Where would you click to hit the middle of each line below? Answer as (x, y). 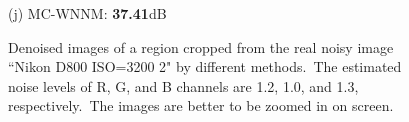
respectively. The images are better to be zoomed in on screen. (201, 105)
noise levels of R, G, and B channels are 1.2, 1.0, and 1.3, (183, 85)
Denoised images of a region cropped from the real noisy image (201, 46)
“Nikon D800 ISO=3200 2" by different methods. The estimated (205, 66)
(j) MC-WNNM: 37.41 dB (87, 13)
